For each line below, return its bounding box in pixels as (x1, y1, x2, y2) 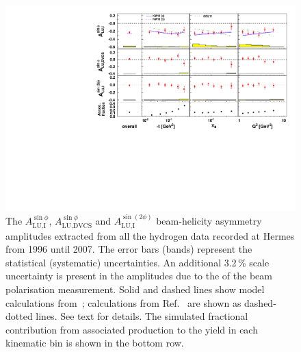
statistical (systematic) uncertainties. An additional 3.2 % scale (5, 255, 270, 269)
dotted (5, 309, 33, 323)
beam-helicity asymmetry (156, 214, 262, 228)
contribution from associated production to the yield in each (5, 322, 258, 336)
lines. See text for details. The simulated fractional (36, 309, 248, 323)
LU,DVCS (62, 222, 92, 229)
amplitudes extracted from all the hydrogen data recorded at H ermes (5, 228, 295, 242)
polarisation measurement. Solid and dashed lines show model (5, 281, 265, 296)
